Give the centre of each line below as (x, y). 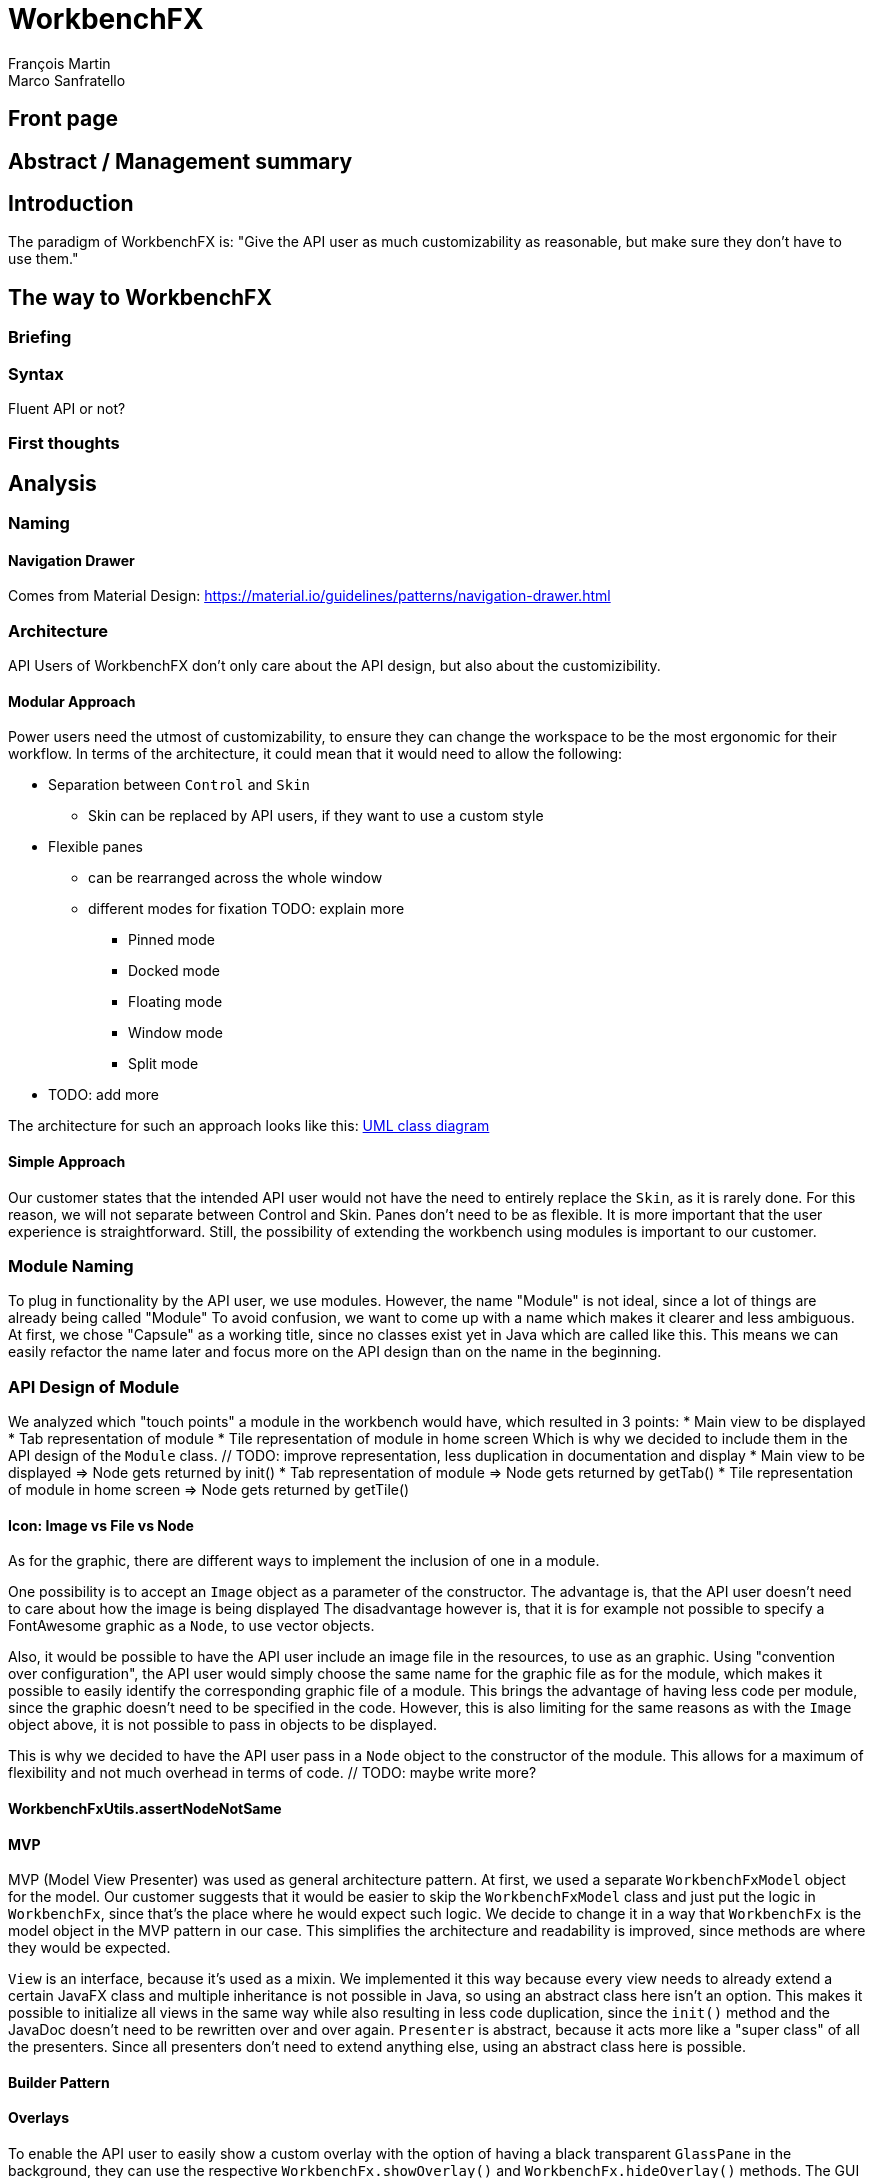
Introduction (71, 204)
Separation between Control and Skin (179, 785)
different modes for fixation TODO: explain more (246, 909)
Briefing (40, 337)
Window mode (175, 1033)
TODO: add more (103, 1095)
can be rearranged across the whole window (235, 878)
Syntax (36, 373)
